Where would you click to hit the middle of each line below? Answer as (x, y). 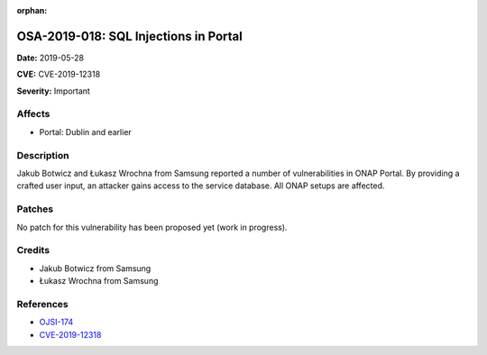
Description (43, 155)
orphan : (32, 10)
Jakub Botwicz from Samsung (95, 268)
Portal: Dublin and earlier (86, 132)
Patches (35, 209)
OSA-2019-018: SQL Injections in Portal (129, 36)
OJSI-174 (56, 322)
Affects (33, 114)
